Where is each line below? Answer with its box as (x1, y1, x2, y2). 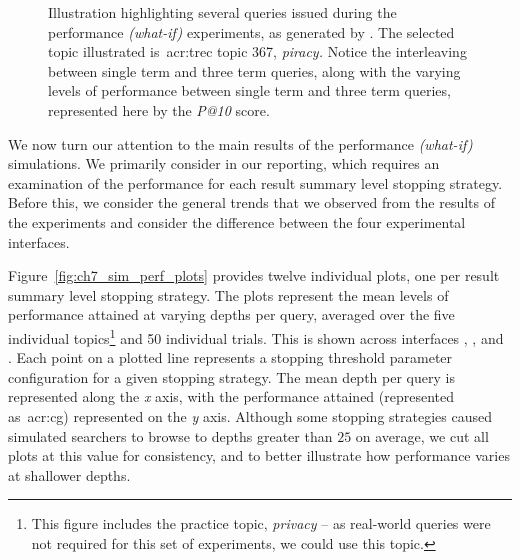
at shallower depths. (8, 464, 131, 485)
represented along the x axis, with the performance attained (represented (8, 386, 455, 407)
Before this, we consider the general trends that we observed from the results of (8, 192, 495, 213)
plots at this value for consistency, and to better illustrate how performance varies (8, 445, 510, 466)
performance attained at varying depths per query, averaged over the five (8, 304, 455, 325)
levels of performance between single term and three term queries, (48, 80, 451, 101)
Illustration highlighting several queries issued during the (48, 2, 397, 22)
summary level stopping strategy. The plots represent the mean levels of (8, 284, 449, 305)
